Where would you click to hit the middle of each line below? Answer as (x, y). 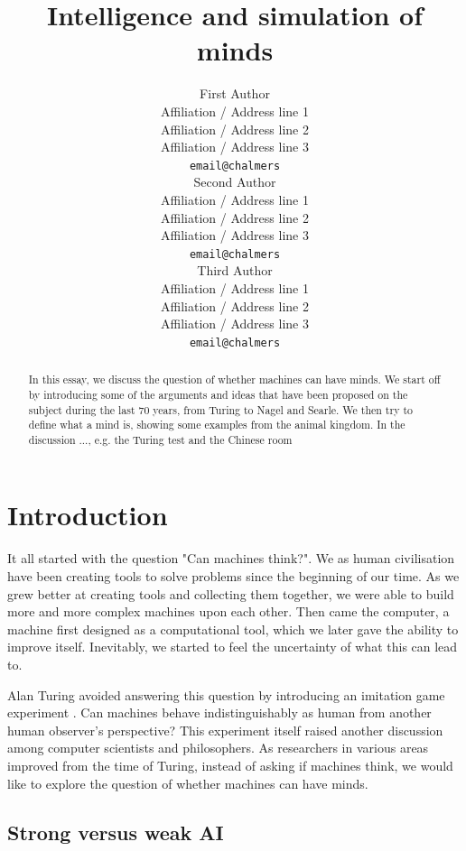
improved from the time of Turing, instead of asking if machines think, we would (230, 765)
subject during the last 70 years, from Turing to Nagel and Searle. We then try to (220, 409)
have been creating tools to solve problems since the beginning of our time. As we (233, 576)
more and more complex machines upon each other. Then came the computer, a (228, 611)
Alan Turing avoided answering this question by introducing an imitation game (226, 694)
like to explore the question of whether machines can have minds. (188, 783)
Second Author (235, 182)
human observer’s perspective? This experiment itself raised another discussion (225, 730)
